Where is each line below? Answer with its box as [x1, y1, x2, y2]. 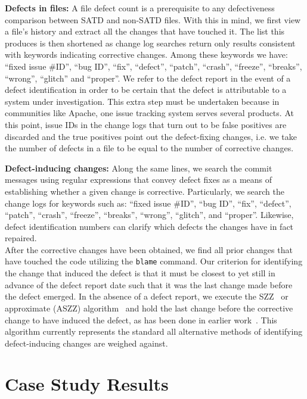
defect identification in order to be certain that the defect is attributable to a [5, 83, 287, 96]
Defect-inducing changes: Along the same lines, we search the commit [5, 161, 272, 174]
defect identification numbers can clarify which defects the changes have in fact [5, 220, 294, 232]
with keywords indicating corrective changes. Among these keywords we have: [5, 48, 288, 61]
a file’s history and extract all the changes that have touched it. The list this [5, 25, 285, 38]
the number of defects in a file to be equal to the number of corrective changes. [5, 142, 294, 154]
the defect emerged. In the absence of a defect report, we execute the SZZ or [5, 290, 289, 303]
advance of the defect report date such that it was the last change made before [5, 278, 293, 291]
